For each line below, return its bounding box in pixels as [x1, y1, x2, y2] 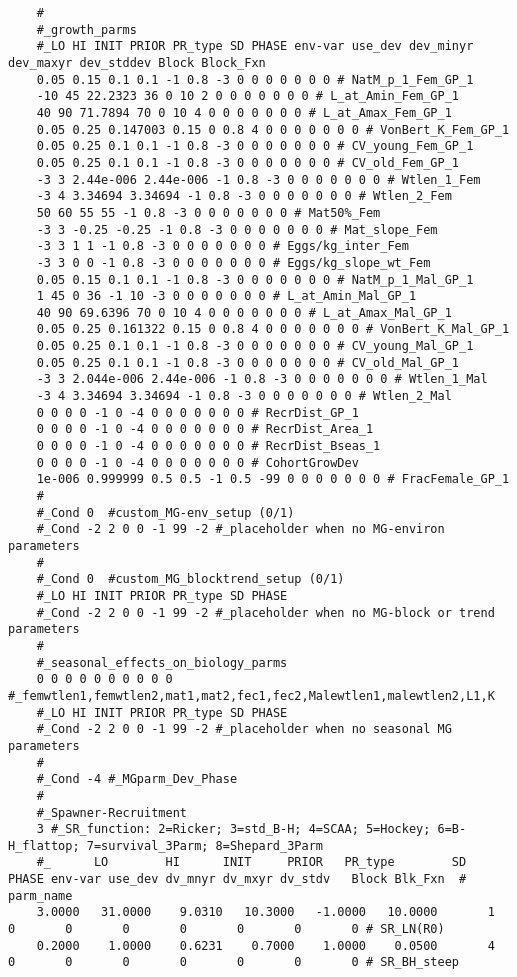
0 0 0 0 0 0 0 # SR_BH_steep [8, 955, 460, 970]
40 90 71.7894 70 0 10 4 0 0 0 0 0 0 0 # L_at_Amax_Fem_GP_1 [36, 105, 452, 120]
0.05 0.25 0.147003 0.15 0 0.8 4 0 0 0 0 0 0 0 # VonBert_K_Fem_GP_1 [36, 122, 510, 137]
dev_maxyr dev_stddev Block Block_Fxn [8, 55, 266, 70]
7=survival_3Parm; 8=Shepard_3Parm [86, 838, 323, 853]
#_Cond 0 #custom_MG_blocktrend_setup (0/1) [36, 572, 345, 587]
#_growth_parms [36, 22, 137, 37]
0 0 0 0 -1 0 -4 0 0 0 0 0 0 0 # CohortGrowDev [36, 455, 359, 470]
